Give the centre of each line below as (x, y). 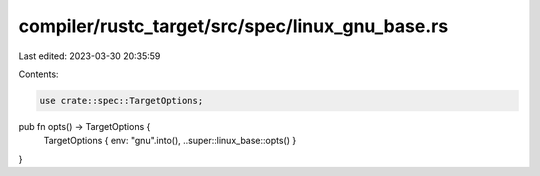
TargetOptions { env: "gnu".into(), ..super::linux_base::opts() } (170, 141)
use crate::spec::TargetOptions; (121, 100)
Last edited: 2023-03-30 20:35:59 (89, 56)
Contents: (38, 74)
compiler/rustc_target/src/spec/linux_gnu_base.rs (233, 26)
